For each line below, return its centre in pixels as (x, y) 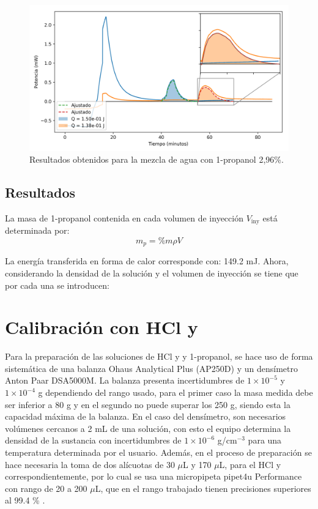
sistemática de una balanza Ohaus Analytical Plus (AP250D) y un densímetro (151, 368)
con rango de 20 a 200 (46, 488)
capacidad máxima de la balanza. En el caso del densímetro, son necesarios (146, 416)
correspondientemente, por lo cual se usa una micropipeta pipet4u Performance (153, 476)
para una (265, 440)
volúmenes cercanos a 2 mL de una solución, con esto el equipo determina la (148, 428)
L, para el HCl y (250, 464)
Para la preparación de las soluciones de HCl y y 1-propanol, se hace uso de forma (159, 356)
